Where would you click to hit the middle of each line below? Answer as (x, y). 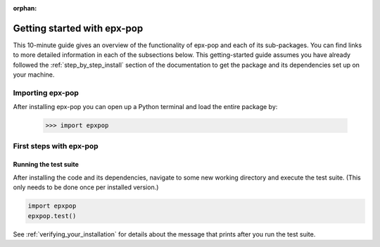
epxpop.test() (52, 216)
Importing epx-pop (46, 93)
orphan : (25, 8)
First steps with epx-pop (56, 146)
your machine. (34, 75)
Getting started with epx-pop (78, 28)
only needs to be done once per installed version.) (86, 187)
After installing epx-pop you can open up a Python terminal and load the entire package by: (145, 107)
